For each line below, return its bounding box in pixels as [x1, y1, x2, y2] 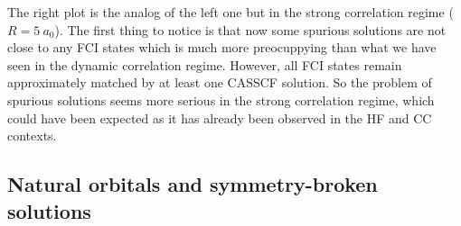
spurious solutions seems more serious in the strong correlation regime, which [7, 90, 435, 109]
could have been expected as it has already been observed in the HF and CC [7, 108, 432, 127]
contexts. [7, 126, 57, 145]
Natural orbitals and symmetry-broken [7, 170, 378, 198]
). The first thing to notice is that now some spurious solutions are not [54, 20, 447, 39]
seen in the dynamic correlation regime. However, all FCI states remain [7, 55, 402, 74]
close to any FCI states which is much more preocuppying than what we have [7, 38, 437, 57]
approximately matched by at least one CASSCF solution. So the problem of [7, 73, 432, 92]
